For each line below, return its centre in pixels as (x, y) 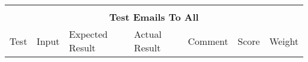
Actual (148, 34)
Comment (208, 41)
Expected (88, 34)
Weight (284, 41)
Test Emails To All (154, 17)
